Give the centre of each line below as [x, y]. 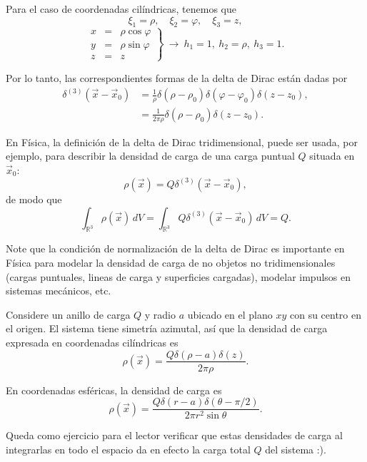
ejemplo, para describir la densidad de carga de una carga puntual [150, 156]
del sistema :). [296, 449]
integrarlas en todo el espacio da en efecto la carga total [128, 449]
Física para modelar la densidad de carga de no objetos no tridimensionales [171, 262]
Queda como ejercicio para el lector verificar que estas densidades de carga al [174, 435]
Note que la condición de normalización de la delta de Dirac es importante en [175, 248]
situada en [332, 156]
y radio [160, 314]
